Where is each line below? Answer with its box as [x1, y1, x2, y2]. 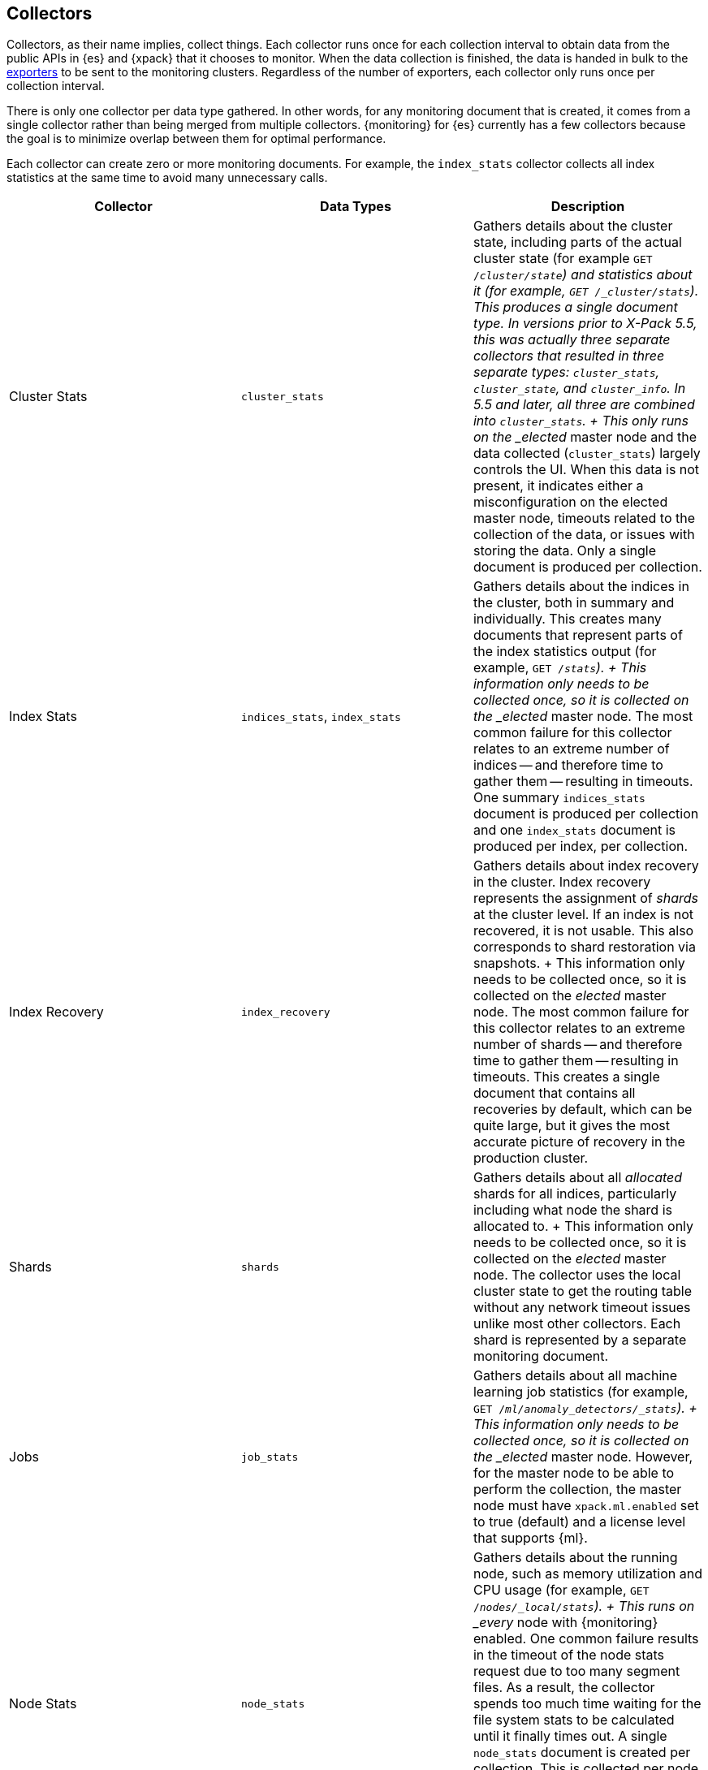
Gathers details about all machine [473, 1367, 678, 1384]
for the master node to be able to [473, 1465, 675, 1482]
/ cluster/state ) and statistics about [473, 266, 693, 283]
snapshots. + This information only [473, 955, 685, 972]
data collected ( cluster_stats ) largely [473, 445, 701, 462]
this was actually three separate [473, 331, 671, 348]
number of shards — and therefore [473, 1036, 683, 1053]
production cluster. [473, 1150, 589, 1167]
